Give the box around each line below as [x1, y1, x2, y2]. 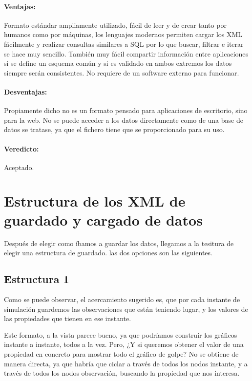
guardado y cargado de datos [4, 210, 203, 229]
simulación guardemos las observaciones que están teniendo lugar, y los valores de [4, 304, 248, 314]
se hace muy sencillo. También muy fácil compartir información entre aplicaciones [4, 48, 249, 58]
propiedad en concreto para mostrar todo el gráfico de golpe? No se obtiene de [4, 349, 239, 359]
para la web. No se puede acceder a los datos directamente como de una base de [4, 114, 243, 125]
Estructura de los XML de [4, 190, 186, 210]
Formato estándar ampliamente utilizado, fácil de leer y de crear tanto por [4, 19, 227, 30]
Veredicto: [4, 143, 39, 153]
